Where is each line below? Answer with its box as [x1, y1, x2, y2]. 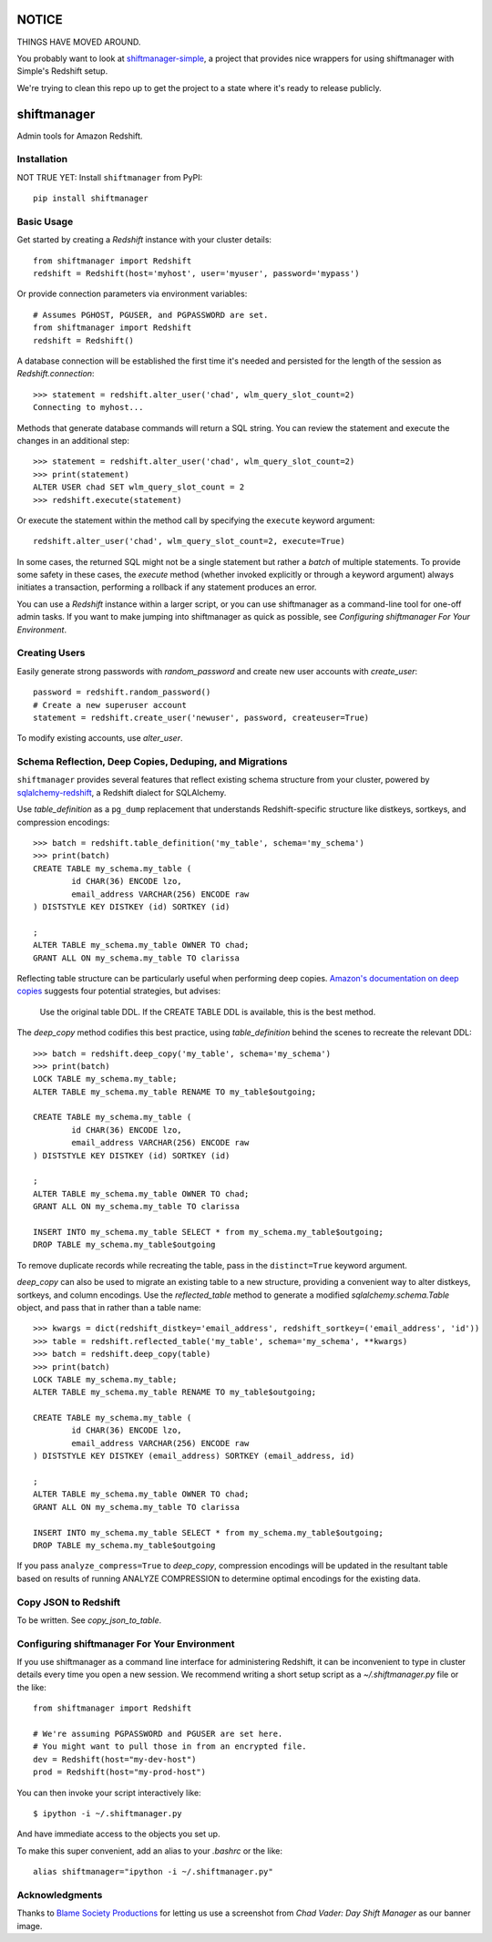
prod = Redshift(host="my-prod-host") [33, 1767, 207, 1777]
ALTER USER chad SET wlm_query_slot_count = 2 [33, 482, 245, 492]
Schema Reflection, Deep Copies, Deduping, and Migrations [16, 755, 288, 768]
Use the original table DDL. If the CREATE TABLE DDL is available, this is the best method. [39, 1006, 376, 1017]
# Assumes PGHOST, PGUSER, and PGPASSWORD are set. [33, 310, 269, 320]
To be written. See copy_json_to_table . [16, 1614, 162, 1626]
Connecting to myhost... [33, 402, 144, 413]
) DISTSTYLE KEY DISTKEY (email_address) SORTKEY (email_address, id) [33, 1451, 355, 1462]
